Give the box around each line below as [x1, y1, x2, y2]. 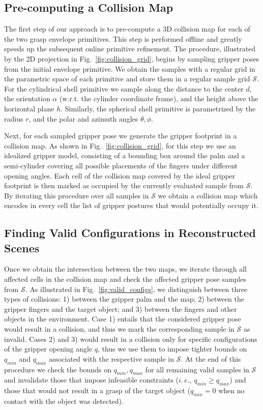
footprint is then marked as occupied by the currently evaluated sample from [4, 180, 244, 191]
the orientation [4, 93, 50, 104]
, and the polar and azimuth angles [28, 113, 138, 124]
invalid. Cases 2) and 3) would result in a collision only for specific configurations [4, 333, 257, 344]
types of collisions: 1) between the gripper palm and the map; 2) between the [4, 294, 245, 304]
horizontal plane [4, 103, 54, 113]
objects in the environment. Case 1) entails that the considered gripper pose [4, 313, 241, 324]
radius [4, 113, 23, 124]
